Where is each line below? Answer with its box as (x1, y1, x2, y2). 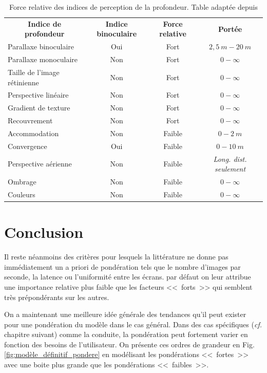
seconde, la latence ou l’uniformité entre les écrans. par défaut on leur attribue (4, 271, 251, 282)
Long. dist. (213, 153, 247, 164)
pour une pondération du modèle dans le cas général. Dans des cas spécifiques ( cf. (4, 319, 262, 329)
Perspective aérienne (8, 158, 72, 169)
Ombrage (8, 176, 36, 187)
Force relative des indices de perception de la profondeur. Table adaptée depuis (9, 2, 258, 12)
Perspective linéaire (8, 89, 69, 100)
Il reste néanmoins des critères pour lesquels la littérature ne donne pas (4, 251, 228, 262)
